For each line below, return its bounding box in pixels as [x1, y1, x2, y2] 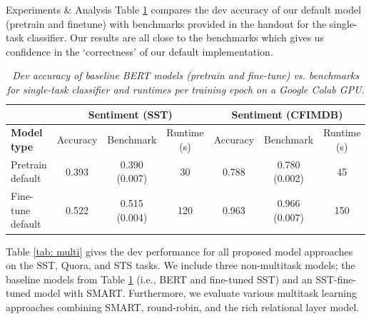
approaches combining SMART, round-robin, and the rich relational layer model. [6, 299, 360, 314]
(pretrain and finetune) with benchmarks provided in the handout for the [6, 16, 327, 31]
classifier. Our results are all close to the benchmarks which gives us [27, 30, 325, 45]
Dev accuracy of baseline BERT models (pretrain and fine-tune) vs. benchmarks [12, 68, 360, 83]
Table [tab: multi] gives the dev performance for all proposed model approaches [6, 243, 353, 258]
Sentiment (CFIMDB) [231, 106, 343, 121]
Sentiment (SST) [88, 106, 173, 121]
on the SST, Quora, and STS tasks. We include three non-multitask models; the [6, 258, 355, 273]
